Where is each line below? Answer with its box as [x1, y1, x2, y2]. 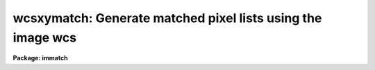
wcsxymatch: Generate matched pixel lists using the [12, 10, 322, 26]
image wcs [12, 30, 76, 45]
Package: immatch [12, 54, 69, 62]
